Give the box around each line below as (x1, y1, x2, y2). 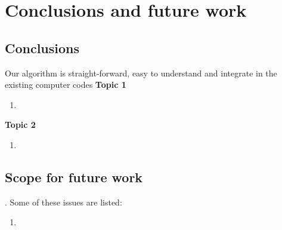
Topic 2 (5, 118, 36, 131)
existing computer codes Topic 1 (5, 78, 126, 91)
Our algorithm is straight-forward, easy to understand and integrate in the (5, 66, 277, 79)
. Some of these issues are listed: (5, 195, 122, 208)
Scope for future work (5, 167, 143, 186)
